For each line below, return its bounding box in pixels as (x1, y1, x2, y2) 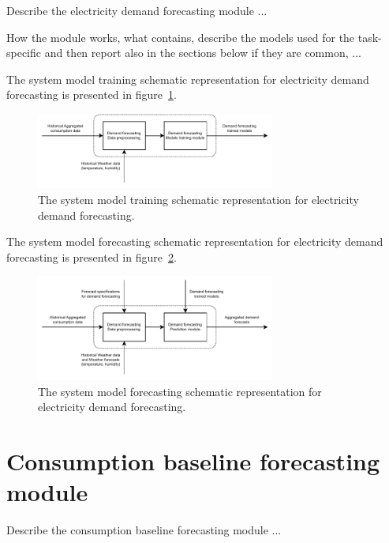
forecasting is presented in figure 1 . (6, 86, 177, 103)
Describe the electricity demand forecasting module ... (6, 2, 267, 18)
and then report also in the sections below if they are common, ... (44, 44, 361, 61)
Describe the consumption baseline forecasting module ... (6, 522, 282, 538)
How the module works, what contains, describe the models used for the (6, 28, 355, 45)
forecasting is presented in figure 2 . (6, 248, 177, 265)
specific (6, 44, 42, 61)
